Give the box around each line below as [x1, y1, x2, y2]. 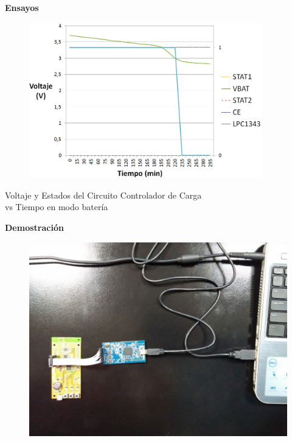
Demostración [5, 221, 64, 233]
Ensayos [5, 1, 39, 13]
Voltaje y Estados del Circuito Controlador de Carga [5, 188, 202, 201]
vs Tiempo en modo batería [5, 200, 108, 213]
